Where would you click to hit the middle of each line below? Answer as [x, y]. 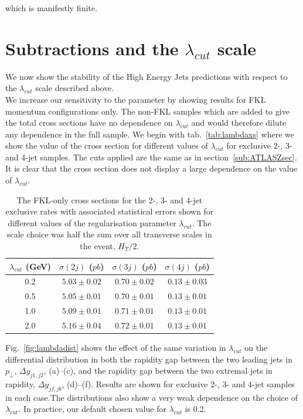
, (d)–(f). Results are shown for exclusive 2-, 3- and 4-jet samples [178, 384]
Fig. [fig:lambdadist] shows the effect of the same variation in [116, 348]
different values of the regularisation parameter [92, 222]
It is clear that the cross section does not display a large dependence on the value [151, 168]
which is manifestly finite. [51, 8]
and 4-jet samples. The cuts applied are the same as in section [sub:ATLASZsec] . [151, 157]
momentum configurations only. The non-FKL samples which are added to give [147, 111]
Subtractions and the [92, 48]
